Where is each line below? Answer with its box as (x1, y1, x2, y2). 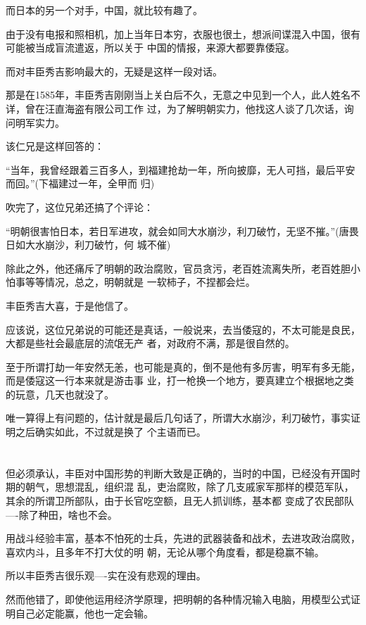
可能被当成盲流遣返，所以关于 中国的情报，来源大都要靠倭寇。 (6, 40, 295, 55)
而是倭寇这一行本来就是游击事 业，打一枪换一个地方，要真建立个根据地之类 (6, 373, 354, 388)
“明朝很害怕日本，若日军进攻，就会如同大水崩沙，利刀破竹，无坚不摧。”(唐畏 (6, 223, 359, 238)
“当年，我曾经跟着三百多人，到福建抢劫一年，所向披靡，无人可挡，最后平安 (6, 162, 355, 177)
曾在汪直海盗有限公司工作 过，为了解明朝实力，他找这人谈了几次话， (25, 101, 344, 115)
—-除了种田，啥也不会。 (6, 507, 118, 522)
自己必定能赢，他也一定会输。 (15, 605, 153, 620)
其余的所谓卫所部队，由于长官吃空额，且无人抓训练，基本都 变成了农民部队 (6, 493, 354, 508)
